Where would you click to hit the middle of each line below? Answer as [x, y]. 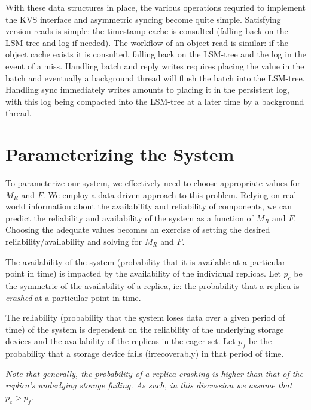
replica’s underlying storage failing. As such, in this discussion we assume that [149, 385]
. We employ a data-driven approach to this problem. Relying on [161, 194]
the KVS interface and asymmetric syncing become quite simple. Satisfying [143, 19]
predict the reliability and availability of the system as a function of [129, 218]
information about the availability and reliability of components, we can [160, 206]
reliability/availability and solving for [74, 242]
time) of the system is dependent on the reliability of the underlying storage [145, 329]
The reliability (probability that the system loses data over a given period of [145, 318]
